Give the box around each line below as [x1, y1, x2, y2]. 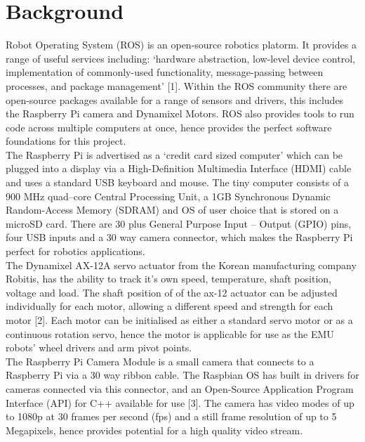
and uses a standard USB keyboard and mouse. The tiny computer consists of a [6, 175, 349, 190]
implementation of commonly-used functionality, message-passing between [6, 65, 324, 79]
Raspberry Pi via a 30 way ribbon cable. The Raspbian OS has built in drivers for [6, 368, 359, 382]
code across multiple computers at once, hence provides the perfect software [6, 119, 332, 134]
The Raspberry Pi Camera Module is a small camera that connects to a [6, 353, 314, 368]
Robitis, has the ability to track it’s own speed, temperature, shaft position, [6, 271, 331, 286]
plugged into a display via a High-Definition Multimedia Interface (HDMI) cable [6, 161, 352, 176]
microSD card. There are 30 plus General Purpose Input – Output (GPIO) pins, [6, 216, 352, 230]
